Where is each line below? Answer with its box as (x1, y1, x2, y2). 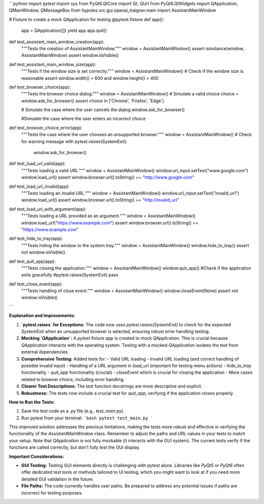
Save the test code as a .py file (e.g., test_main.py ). (21, 408, 125, 414)
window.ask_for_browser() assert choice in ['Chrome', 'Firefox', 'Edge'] (21, 98, 164, 104)
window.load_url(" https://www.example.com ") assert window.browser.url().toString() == (21, 220, 199, 226)
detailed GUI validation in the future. (21, 476, 94, 482)
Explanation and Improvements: (9, 313, 75, 319)
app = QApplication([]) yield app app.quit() (21, 27, 107, 34)
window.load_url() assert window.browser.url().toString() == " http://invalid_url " (21, 197, 179, 203)
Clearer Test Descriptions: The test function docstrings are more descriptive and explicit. (21, 383, 202, 389)
